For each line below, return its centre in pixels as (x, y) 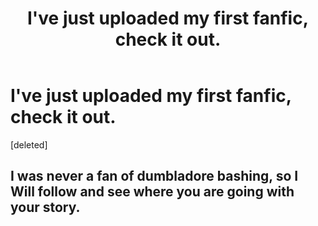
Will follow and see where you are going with (152, 192)
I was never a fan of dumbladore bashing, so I (154, 176)
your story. (45, 207)
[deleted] (29, 144)
